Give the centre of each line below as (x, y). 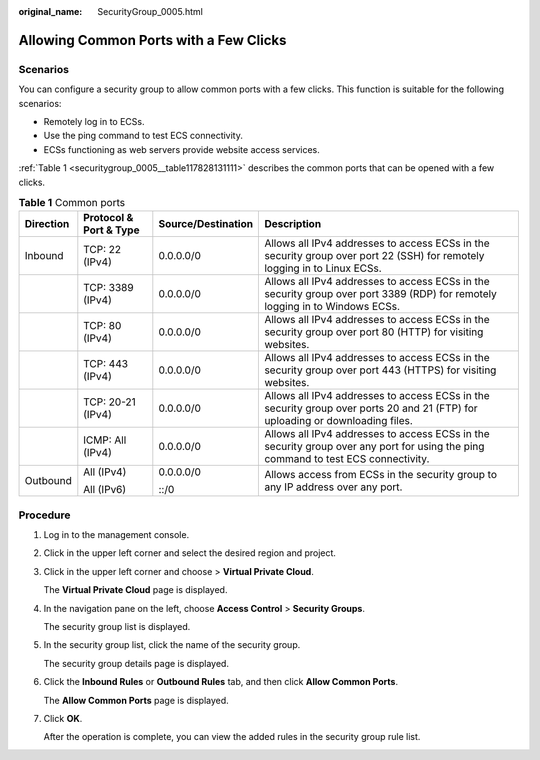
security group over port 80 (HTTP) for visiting (374, 332)
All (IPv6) (105, 490)
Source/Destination (206, 224)
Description (293, 224)
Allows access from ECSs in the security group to (380, 475)
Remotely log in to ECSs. (94, 121)
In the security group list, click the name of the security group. (172, 645)
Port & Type (111, 230)
